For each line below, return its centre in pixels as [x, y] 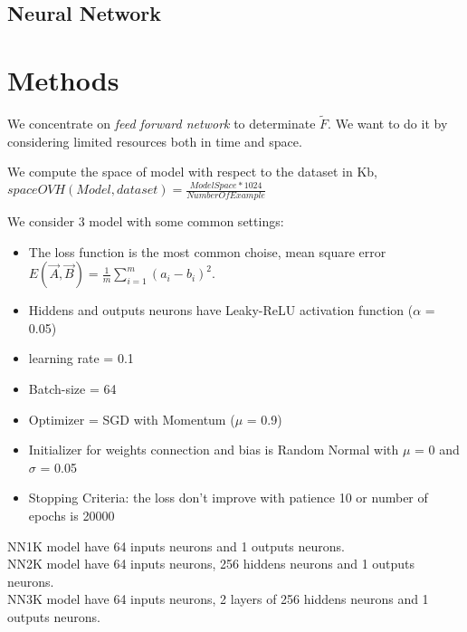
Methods [63, 79]
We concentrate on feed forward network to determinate [162, 124]
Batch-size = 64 [72, 389]
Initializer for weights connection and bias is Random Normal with [214, 450]
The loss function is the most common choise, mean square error [207, 251]
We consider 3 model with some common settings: [146, 221]
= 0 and [437, 450]
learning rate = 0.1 [81, 358]
